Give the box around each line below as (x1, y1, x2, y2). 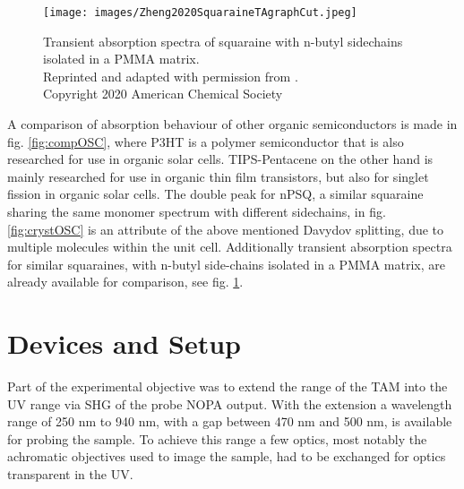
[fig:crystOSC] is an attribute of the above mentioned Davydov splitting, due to (7, 219, 444, 238)
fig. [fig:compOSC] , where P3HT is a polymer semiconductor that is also (7, 132, 404, 150)
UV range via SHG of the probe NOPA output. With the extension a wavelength (7, 394, 452, 413)
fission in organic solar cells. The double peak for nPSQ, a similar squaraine (7, 184, 424, 203)
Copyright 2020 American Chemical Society (43, 84, 283, 103)
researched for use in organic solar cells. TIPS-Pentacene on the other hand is (7, 150, 434, 168)
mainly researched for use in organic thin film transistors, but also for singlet (7, 167, 429, 185)
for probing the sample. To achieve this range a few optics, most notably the (7, 429, 427, 448)
